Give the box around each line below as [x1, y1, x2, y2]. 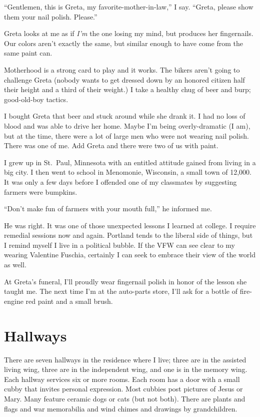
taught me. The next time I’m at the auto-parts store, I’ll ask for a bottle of [4, 286, 237, 296]
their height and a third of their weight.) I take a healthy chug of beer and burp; [4, 84, 251, 95]
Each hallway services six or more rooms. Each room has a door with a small [4, 373, 240, 384]
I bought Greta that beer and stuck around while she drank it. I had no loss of [4, 111, 245, 121]
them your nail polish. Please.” [4, 11, 97, 22]
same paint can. [4, 48, 52, 58]
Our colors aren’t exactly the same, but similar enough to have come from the [4, 38, 243, 48]
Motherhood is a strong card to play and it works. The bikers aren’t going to [4, 64, 240, 75]
